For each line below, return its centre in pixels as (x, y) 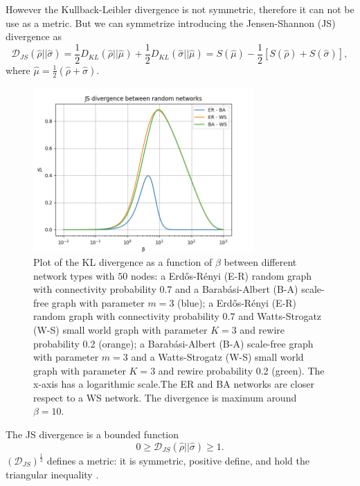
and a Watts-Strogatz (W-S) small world (217, 357)
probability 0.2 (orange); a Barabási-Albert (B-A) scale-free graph (173, 343)
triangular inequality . (52, 474)
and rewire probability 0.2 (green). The (241, 370)
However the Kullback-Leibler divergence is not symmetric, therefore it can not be (180, 9)
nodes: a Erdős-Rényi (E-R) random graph (221, 275)
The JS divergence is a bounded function (92, 434)
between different (260, 261)
